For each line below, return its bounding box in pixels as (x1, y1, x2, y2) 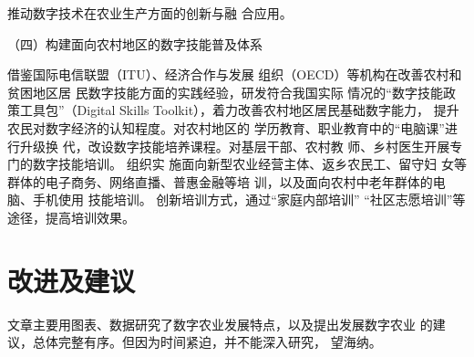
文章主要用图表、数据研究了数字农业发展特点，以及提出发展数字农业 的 (7, 314, 433, 333)
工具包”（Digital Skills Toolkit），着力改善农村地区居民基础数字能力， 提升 (19, 100, 459, 120)
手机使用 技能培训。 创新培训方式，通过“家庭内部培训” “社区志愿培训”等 (32, 190, 466, 209)
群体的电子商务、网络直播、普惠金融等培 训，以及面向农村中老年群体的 (7, 172, 433, 191)
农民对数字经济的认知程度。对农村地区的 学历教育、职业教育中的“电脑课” (7, 118, 445, 137)
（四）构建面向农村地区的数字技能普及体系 (7, 34, 263, 53)
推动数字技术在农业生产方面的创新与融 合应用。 (7, 4, 293, 22)
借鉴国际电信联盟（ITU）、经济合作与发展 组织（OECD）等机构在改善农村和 (7, 65, 462, 84)
